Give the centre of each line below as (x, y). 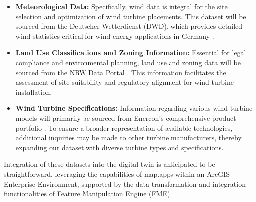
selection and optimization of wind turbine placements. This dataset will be (131, 16)
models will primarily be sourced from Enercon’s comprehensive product (126, 118)
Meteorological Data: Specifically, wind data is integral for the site (122, 6)
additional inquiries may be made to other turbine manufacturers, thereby (128, 138)
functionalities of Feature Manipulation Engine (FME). (88, 193)
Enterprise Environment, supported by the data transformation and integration (125, 183)
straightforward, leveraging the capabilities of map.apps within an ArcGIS (117, 173)
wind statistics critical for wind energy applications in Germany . (115, 36)
